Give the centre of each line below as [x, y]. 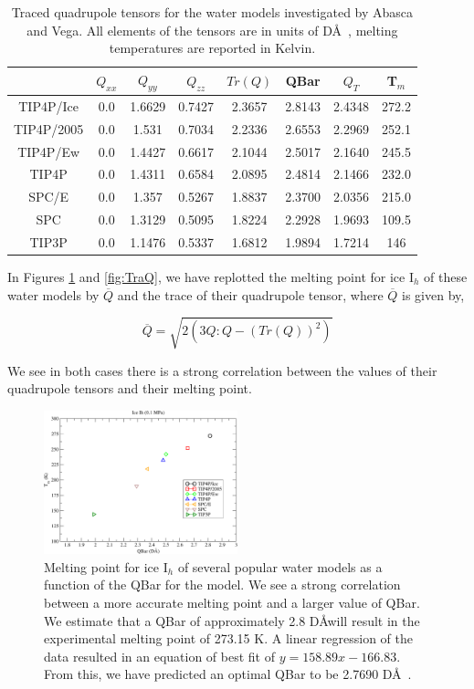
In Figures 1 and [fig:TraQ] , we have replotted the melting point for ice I [211, 276]
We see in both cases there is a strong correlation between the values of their [222, 370]
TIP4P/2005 [49, 128]
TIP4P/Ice [48, 105]
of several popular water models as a [280, 566]
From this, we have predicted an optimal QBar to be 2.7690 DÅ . [228, 674]
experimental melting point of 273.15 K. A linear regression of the [228, 638]
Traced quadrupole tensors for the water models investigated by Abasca [212, 12]
